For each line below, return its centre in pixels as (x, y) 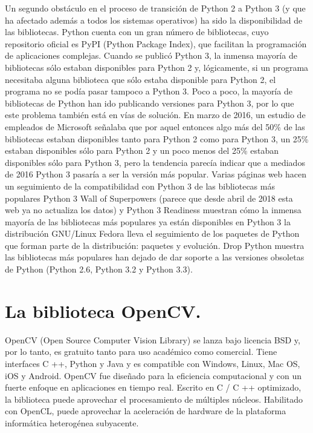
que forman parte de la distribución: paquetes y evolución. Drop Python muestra (155, 245)
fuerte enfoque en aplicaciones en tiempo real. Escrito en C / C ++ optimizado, (153, 387)
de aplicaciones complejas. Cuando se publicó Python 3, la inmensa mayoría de (151, 55)
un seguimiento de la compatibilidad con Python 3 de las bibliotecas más (140, 186)
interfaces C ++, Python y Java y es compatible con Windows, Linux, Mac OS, (153, 363)
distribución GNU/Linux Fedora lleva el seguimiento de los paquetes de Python (152, 233)
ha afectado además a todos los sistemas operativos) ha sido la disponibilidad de (154, 20)
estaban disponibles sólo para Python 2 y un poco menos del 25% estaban (142, 150)
